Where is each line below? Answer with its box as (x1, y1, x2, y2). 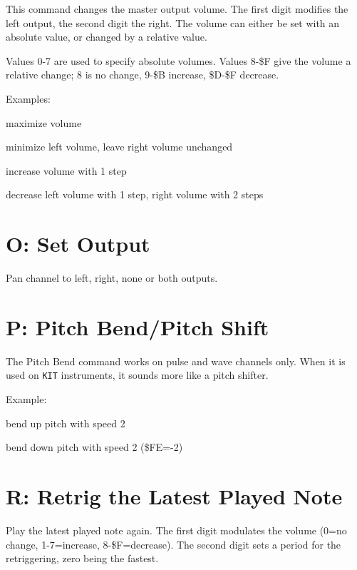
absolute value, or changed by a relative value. (6, 29, 207, 44)
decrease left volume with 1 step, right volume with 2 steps (6, 187, 264, 202)
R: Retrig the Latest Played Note (6, 482, 343, 510)
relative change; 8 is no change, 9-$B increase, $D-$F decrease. (6, 67, 279, 82)
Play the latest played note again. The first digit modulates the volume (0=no (6, 522, 347, 537)
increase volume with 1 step (6, 163, 127, 178)
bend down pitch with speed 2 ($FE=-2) (6, 439, 183, 454)
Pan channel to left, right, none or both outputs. (6, 270, 218, 285)
